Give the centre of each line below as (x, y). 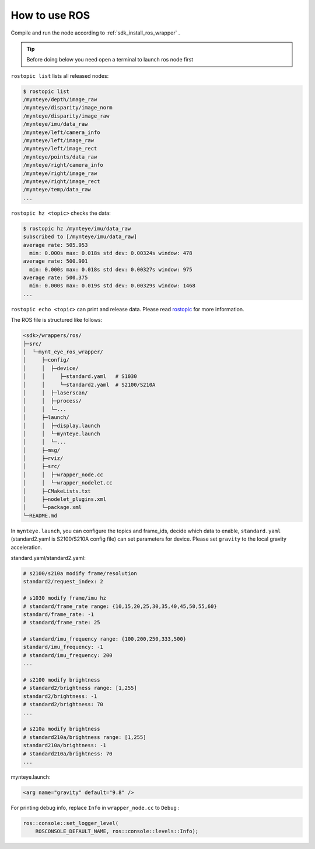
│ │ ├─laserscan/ (55, 393)
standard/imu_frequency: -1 (63, 647)
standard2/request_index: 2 (63, 582)
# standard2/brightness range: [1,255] (80, 688)
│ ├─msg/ (42, 450)
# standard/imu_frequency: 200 (68, 655)
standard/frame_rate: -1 (59, 614)
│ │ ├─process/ (52, 401)
